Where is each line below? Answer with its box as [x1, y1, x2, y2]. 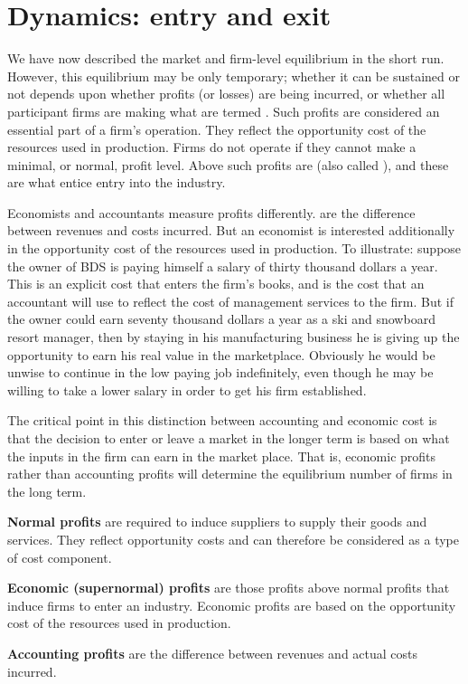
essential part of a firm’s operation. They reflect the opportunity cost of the [7, 119, 426, 138]
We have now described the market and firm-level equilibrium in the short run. [7, 49, 445, 68]
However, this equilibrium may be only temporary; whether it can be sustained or [7, 66, 460, 85]
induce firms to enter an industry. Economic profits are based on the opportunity [7, 595, 456, 614]
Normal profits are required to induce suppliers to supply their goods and [7, 512, 427, 531]
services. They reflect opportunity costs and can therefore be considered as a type [7, 529, 459, 548]
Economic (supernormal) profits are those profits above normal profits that [7, 578, 450, 597]
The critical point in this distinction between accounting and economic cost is [7, 411, 437, 430]
